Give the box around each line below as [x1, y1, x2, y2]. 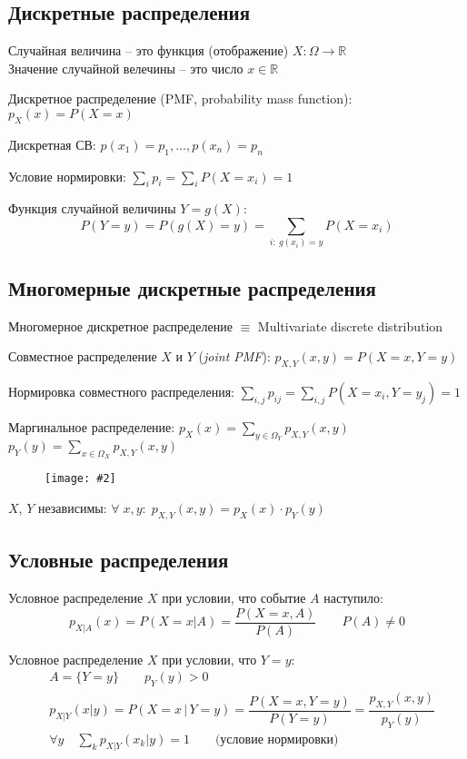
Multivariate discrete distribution [257, 316, 443, 335]
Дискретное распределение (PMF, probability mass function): [8, 89, 353, 108]
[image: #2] [45, 472, 116, 486]
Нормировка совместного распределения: [8, 381, 235, 400]
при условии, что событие [162, 588, 306, 607]
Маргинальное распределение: [8, 417, 175, 436]
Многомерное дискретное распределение [8, 316, 233, 335]
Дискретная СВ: [8, 134, 96, 153]
